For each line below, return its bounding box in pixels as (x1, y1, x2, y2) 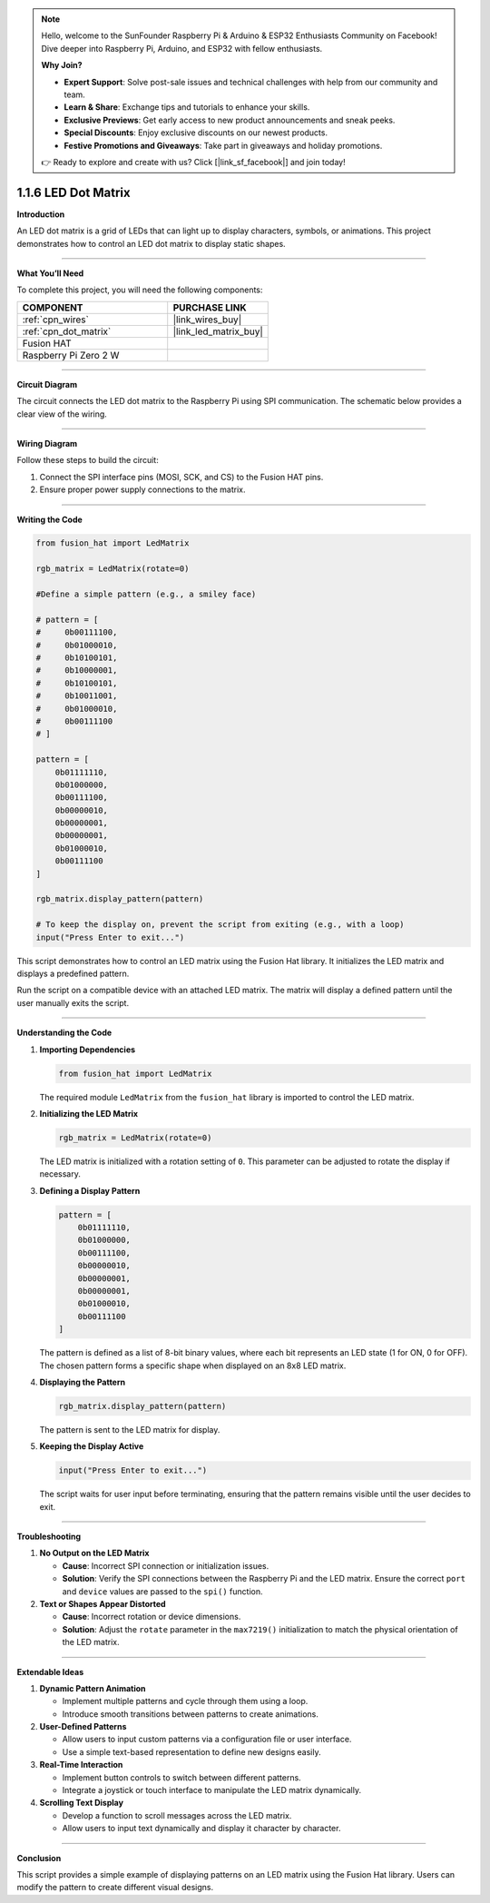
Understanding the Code (16, 1027, 113, 1039)
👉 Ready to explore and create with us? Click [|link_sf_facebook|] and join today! (41, 156, 346, 167)
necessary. (39, 1168, 82, 1179)
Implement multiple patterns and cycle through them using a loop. (62, 1696, 309, 1707)
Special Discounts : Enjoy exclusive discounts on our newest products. (64, 127, 328, 138)
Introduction (16, 209, 65, 220)
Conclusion (16, 1852, 62, 1863)
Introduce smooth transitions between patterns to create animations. (62, 1708, 319, 1720)
